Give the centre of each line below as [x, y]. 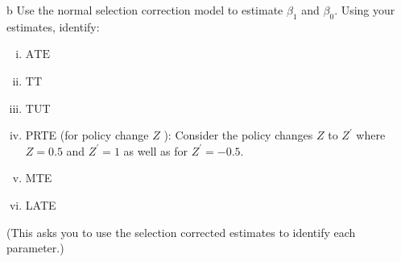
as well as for [156, 150]
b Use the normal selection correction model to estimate [145, 10]
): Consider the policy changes [238, 135]
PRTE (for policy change [87, 135]
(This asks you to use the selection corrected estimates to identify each [181, 232]
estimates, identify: [53, 26]
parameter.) [35, 248]
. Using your [365, 10]
